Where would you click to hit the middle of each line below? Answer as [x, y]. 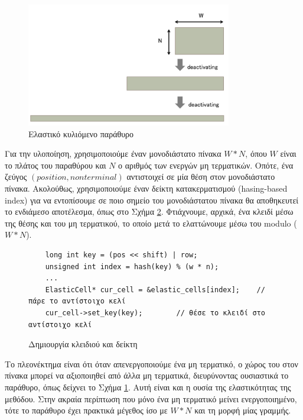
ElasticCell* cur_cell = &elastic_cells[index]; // [155, 290]
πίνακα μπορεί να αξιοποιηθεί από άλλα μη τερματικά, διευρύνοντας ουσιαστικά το [147, 375]
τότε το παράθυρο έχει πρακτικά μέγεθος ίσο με [86, 410]
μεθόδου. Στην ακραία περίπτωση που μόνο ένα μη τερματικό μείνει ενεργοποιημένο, [151, 398]
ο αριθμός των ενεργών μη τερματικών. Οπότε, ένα [206, 165]
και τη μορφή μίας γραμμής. [243, 410]
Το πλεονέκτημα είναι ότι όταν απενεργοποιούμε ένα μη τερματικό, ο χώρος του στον [151, 364]
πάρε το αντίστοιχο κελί [77, 301]
